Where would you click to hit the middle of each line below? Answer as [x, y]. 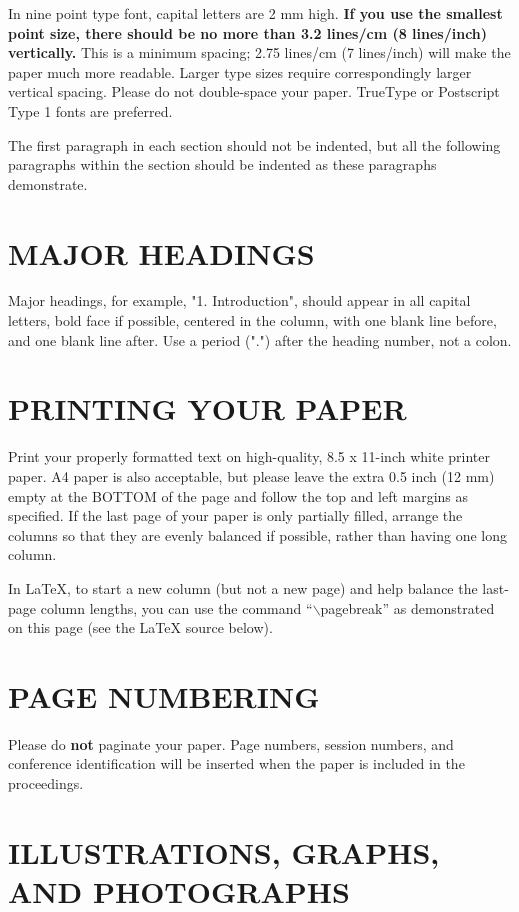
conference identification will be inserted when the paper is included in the [236, 763]
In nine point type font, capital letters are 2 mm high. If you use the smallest [255, 13]
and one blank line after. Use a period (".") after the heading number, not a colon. [260, 339]
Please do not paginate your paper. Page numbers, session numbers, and [231, 743]
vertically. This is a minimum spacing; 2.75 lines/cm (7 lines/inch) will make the [259, 52]
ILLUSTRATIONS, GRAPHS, [224, 851]
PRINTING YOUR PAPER [207, 408]
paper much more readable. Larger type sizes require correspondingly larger [240, 71]
